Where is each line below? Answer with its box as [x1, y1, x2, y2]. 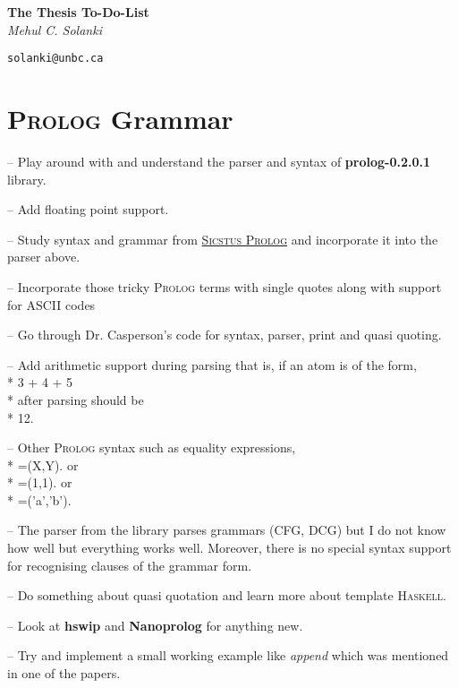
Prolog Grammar [7, 100, 233, 137]
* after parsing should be [7, 390, 144, 408]
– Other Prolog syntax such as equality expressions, [7, 438, 296, 457]
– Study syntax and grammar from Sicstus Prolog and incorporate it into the [7, 229, 438, 248]
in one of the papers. [7, 664, 121, 683]
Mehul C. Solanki [7, 20, 102, 39]
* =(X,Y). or [7, 455, 79, 474]
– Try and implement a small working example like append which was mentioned [7, 646, 449, 665]
